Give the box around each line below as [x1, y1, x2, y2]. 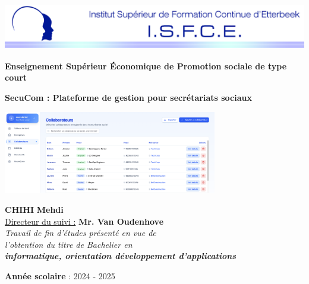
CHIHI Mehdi [5, 203, 64, 216]
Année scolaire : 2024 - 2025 [5, 270, 115, 282]
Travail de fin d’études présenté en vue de [5, 226, 156, 239]
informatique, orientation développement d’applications [5, 250, 237, 262]
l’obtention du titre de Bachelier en [5, 238, 133, 250]
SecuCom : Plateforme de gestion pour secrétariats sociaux [5, 91, 252, 104]
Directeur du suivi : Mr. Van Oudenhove [5, 215, 164, 227]
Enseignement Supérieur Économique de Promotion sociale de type [5, 59, 287, 72]
